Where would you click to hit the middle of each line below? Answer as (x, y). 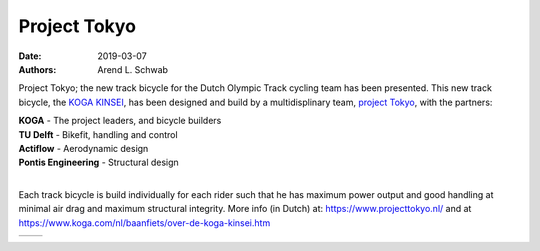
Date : (30, 56)
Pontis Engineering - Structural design (98, 162)
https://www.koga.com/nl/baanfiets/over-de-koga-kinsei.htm (144, 222)
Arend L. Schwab (133, 69)
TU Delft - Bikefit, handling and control (98, 134)
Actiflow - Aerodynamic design (83, 148)
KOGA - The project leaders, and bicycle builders (120, 121)
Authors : (37, 69)
